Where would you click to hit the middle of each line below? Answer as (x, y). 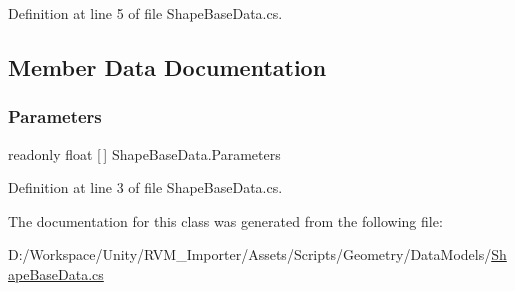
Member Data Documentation (167, 66)
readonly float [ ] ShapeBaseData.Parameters (144, 153)
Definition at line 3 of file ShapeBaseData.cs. (145, 187)
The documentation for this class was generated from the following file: (225, 220)
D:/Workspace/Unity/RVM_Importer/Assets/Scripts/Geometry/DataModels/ (250, 254)
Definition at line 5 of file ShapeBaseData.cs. (145, 13)
